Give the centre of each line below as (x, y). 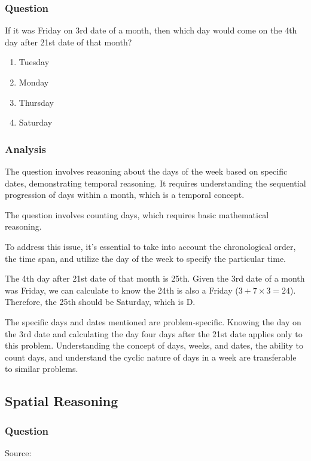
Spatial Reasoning (62, 401)
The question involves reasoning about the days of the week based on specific (146, 171)
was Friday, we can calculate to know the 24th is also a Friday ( (122, 290)
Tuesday (34, 62)
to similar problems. (42, 369)
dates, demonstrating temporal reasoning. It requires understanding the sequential (155, 183)
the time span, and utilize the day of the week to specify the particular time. (145, 258)
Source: (18, 452)
